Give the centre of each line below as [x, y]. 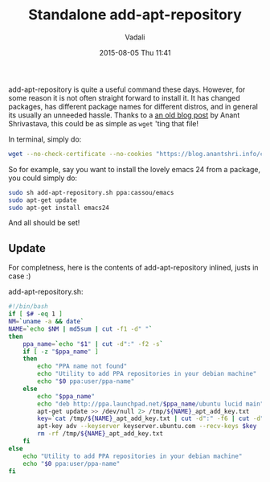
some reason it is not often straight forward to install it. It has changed [125, 97]
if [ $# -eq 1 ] [35, 314]
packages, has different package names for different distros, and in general [133, 106]
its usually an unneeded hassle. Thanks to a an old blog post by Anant [124, 115]
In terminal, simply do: [45, 139]
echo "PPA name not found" [82, 367]
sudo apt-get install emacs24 [59, 208]
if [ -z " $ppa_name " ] [61, 352]
